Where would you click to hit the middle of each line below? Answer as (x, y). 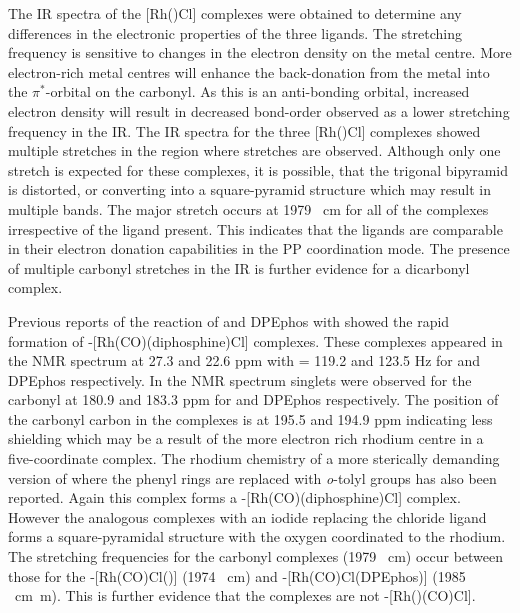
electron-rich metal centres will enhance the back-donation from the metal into (249, 71)
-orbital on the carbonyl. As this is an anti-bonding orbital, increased (257, 91)
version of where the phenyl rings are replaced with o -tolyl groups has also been (252, 477)
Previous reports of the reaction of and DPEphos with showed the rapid (229, 320)
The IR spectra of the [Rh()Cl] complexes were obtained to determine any (235, 13)
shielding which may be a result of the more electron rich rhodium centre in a (246, 438)
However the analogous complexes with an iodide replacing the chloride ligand (247, 516)
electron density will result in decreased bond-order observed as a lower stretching (259, 110)
